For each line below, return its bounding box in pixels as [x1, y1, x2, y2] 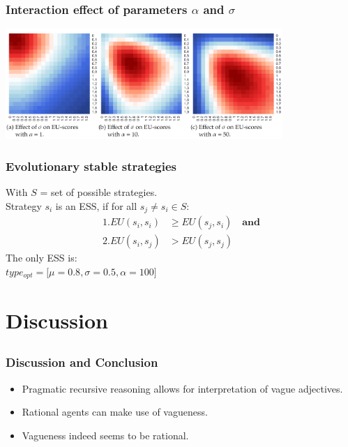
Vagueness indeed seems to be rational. [22, 427, 189, 442]
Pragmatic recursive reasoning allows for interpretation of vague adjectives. [22, 381, 343, 395]
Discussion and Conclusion [6, 354, 158, 371]
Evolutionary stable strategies [6, 158, 177, 174]
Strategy [6, 198, 42, 213]
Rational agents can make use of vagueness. [22, 404, 208, 419]
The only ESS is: [6, 250, 77, 265]
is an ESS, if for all [55, 198, 137, 213]
